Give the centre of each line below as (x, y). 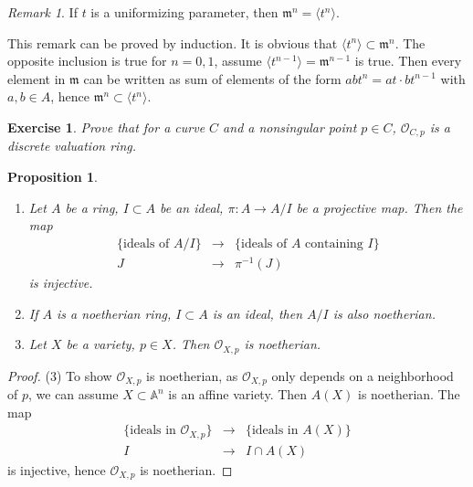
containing (334, 243)
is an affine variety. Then (238, 394)
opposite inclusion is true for (87, 61)
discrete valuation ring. (72, 146)
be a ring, (92, 207)
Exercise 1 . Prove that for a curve (106, 127)
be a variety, (100, 344)
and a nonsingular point (290, 127)
